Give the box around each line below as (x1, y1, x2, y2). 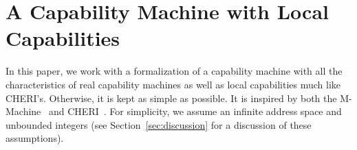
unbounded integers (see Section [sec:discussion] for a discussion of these (6, 117, 312, 132)
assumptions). (6, 131, 64, 145)
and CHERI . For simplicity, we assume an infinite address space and (49, 104, 342, 118)
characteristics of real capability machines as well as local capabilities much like (6, 77, 341, 91)
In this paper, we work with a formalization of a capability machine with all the (6, 64, 343, 78)
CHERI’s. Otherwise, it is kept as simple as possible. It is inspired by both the (6, 90, 337, 105)
